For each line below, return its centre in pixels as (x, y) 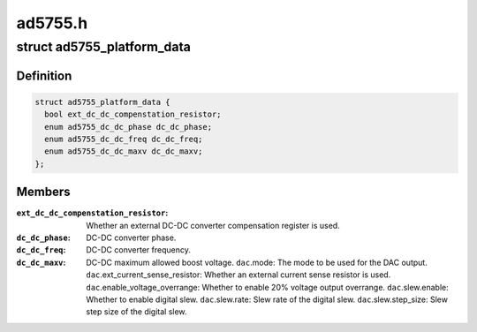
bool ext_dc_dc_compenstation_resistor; (133, 114)
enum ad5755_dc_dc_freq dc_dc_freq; (124, 139)
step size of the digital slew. (136, 312)
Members (43, 192)
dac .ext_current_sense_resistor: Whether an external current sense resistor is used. (238, 275)
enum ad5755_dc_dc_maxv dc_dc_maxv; (124, 151)
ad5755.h (52, 23)
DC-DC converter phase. (131, 238)
